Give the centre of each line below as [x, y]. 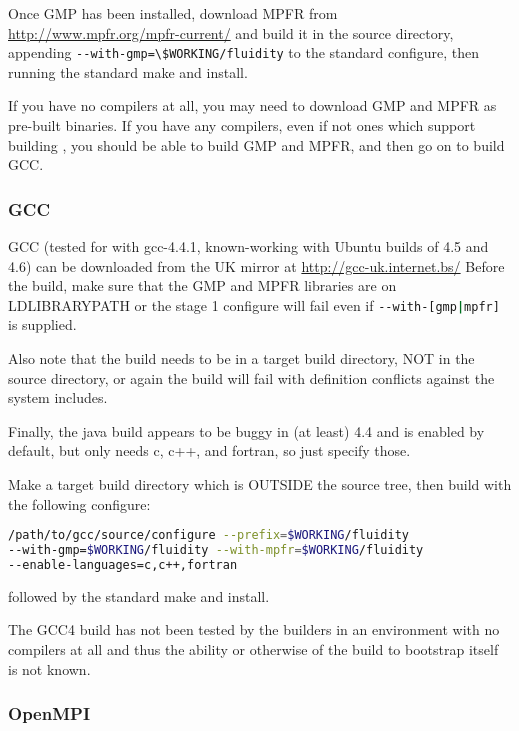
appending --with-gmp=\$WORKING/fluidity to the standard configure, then [244, 52]
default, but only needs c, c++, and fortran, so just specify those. [209, 450]
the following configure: [79, 503]
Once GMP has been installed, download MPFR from [173, 13]
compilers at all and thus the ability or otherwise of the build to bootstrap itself [253, 649]
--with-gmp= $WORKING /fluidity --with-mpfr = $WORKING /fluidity [216, 550]
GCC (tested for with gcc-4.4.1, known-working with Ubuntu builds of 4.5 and [248, 246]
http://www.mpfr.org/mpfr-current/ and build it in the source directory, [231, 32]
